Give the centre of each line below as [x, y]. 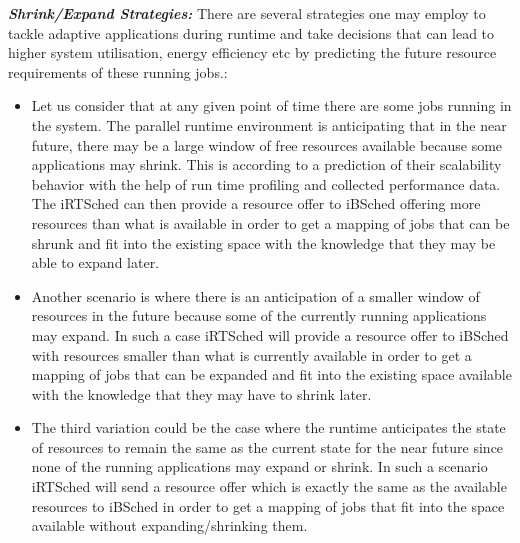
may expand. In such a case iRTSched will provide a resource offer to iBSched [270, 334]
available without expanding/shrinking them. [169, 525]
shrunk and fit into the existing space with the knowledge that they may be [263, 242]
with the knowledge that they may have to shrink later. [201, 393]
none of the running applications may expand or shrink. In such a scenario [259, 466]
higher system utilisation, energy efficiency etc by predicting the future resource [252, 52]
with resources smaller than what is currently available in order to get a [251, 354]
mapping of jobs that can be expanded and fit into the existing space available [271, 374]
